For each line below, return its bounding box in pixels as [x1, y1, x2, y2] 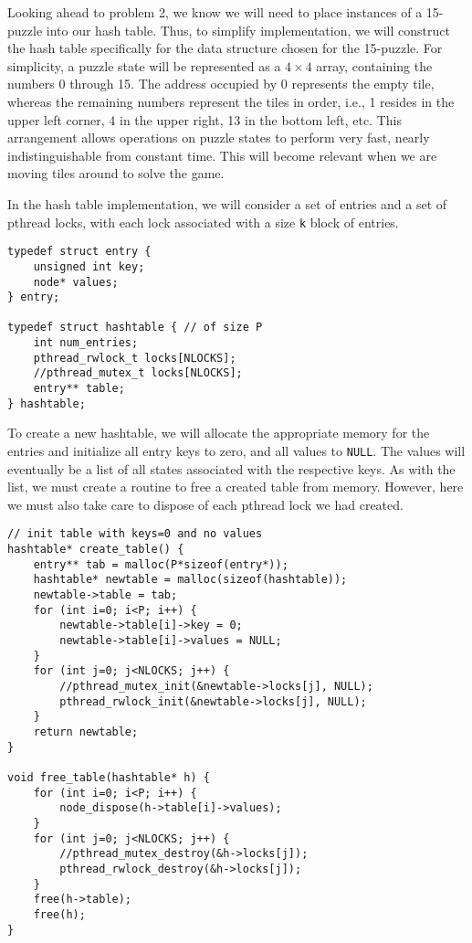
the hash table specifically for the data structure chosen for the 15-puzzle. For [7, 38, 443, 58]
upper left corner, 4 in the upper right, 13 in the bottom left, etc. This [7, 110, 402, 129]
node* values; [33, 275, 119, 289]
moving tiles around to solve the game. [7, 164, 225, 183]
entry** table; [33, 382, 125, 396]
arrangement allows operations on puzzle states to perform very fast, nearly [7, 128, 430, 147]
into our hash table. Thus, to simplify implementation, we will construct [46, 20, 450, 39]
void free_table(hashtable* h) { [7, 770, 210, 784]
